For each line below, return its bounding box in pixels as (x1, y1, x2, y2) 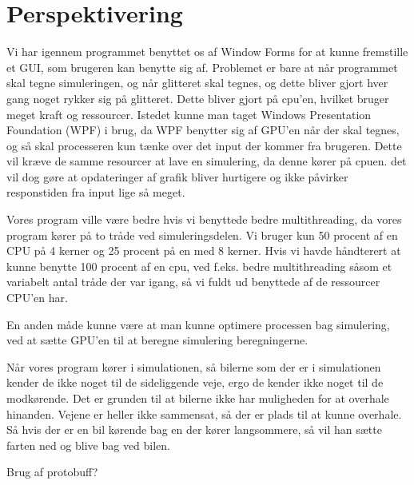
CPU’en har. (6, 289, 68, 306)
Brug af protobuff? (6, 463, 98, 480)
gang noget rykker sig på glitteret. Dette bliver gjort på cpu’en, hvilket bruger (6, 89, 389, 106)
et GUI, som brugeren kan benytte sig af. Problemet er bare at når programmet (6, 58, 398, 75)
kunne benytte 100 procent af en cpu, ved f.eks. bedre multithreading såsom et (6, 257, 392, 274)
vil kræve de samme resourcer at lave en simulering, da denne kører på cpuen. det (6, 153, 407, 169)
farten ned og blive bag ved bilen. (6, 436, 171, 453)
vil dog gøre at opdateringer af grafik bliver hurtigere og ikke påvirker (6, 168, 348, 185)
